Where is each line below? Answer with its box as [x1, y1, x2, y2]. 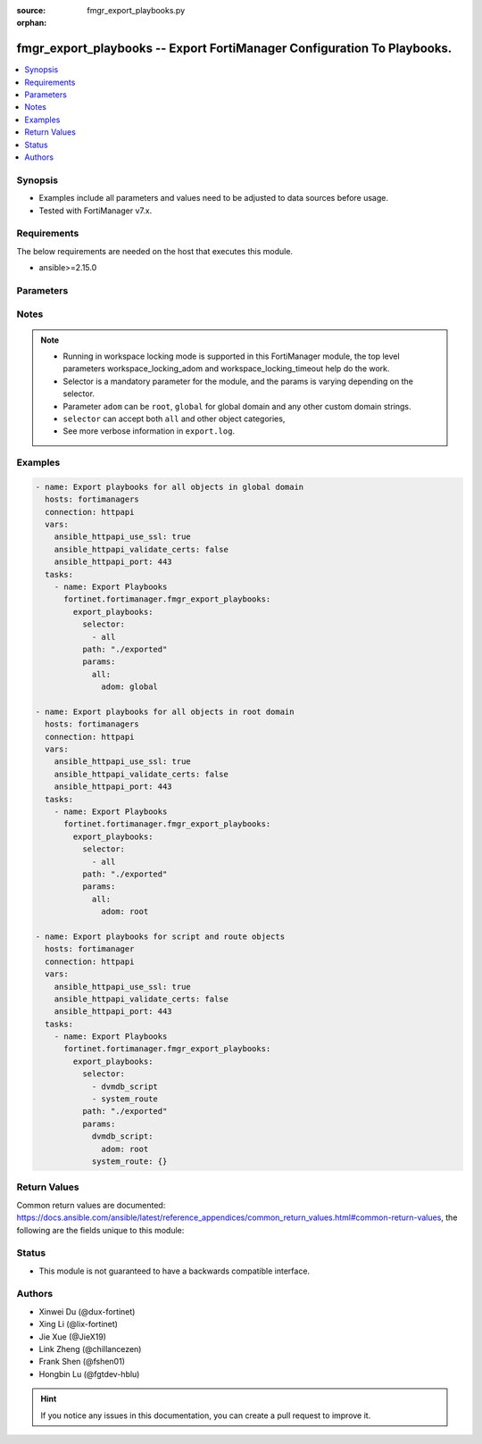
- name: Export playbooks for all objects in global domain [35, 482, 304, 492]
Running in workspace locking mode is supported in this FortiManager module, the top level [62, 351, 401, 361]
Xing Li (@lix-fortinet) [38, 1319, 118, 1330]
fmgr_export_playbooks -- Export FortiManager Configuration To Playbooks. [16, 41, 453, 56]
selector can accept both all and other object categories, [62, 413, 286, 424]
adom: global [101, 682, 158, 692]
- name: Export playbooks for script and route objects [35, 931, 286, 942]
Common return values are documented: [16, 1199, 166, 1210]
